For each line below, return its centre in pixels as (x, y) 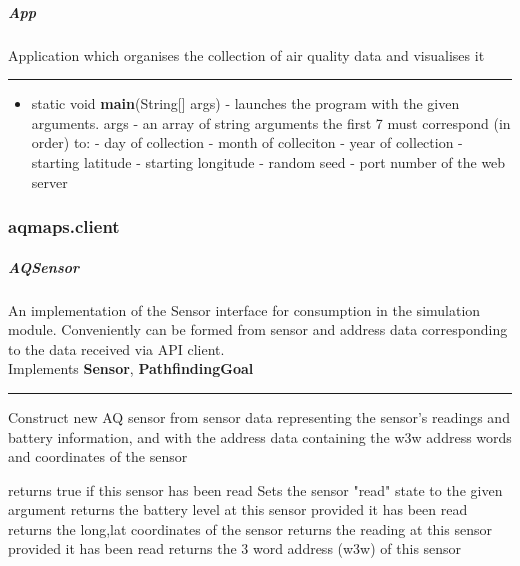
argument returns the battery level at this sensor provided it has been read (238, 509)
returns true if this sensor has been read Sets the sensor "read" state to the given (255, 489)
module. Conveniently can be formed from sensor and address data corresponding (258, 329)
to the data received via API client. (116, 348)
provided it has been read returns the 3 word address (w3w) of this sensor (235, 548)
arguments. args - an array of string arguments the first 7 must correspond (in (271, 122)
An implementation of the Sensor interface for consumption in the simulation (244, 309)
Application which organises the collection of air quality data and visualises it (246, 54)
